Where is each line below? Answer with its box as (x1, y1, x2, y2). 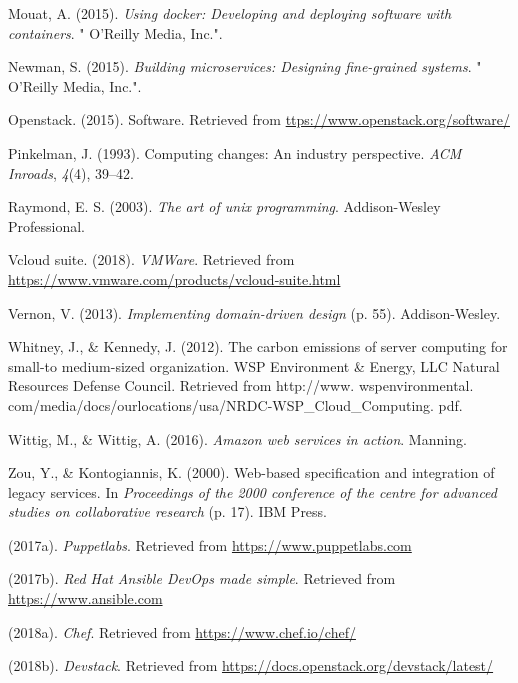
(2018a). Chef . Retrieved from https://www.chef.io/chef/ (8, 621, 356, 642)
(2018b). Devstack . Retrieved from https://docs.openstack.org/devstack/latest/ (8, 655, 494, 676)
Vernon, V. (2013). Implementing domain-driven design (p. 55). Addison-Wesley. (8, 302, 501, 323)
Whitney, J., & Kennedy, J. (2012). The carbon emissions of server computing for (8, 336, 508, 357)
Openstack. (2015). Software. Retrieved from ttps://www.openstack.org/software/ (8, 109, 510, 130)
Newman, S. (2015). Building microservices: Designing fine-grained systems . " (8, 56, 482, 77)
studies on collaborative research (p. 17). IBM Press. (8, 501, 328, 522)
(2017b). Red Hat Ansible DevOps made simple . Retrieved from (8, 568, 396, 589)
